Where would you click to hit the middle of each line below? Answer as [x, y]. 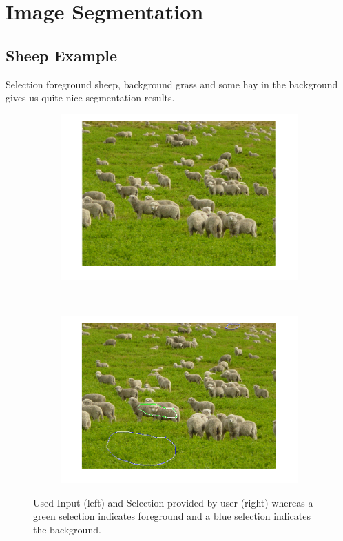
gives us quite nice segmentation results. [90, 98]
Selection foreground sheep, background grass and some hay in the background [172, 84]
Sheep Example [62, 55]
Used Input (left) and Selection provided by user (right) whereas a [173, 502]
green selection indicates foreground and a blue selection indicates [172, 516]
